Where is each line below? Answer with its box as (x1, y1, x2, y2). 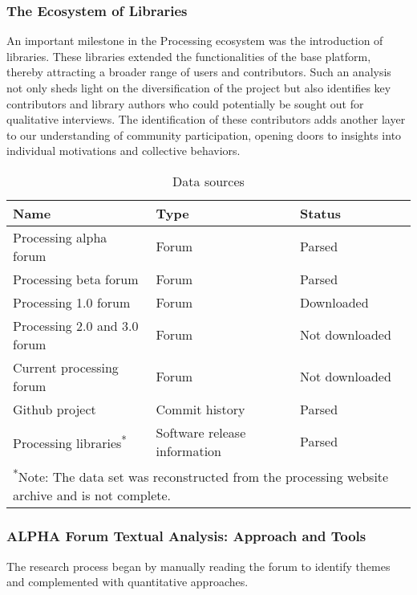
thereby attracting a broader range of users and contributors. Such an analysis (6, 63, 391, 80)
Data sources (172, 171, 245, 190)
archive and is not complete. (13, 486, 172, 505)
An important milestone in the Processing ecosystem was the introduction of (6, 32, 383, 49)
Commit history (156, 399, 245, 418)
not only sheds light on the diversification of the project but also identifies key (6, 79, 391, 96)
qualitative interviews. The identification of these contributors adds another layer (6, 111, 406, 128)
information (156, 441, 221, 460)
